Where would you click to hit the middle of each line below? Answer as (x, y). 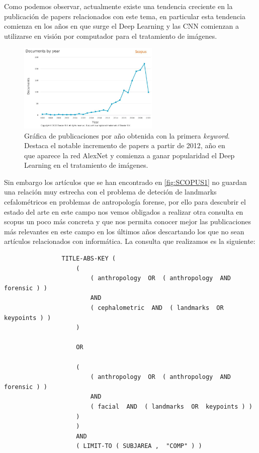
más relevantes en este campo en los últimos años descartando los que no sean (124, 231)
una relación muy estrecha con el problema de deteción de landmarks (110, 192)
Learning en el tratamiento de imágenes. (86, 165)
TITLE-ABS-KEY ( (89, 259)
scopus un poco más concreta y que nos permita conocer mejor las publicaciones (127, 221)
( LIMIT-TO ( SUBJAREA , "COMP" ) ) (139, 446)
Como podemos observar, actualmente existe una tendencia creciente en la (118, 6)
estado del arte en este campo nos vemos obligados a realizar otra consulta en (124, 211)
